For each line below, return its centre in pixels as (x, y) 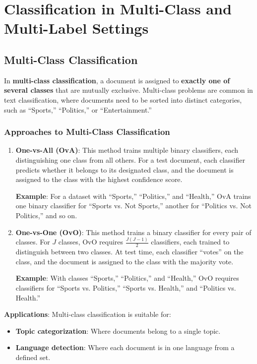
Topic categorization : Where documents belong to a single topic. (118, 331)
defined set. (33, 357)
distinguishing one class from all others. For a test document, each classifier (130, 159)
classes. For (33, 242)
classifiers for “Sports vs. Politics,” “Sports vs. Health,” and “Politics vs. (126, 288)
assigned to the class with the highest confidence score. (99, 179)
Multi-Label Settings (76, 28)
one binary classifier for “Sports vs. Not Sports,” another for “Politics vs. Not (133, 206)
